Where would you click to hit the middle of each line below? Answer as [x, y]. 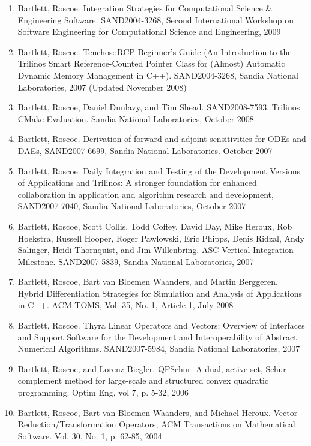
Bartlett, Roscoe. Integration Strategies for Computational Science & [145, 8]
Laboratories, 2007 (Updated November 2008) [102, 87]
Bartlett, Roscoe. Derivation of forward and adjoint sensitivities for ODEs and [162, 139]
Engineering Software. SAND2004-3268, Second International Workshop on [155, 19]
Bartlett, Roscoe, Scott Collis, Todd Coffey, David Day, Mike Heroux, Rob [155, 226]
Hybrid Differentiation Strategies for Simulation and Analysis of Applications [160, 293]
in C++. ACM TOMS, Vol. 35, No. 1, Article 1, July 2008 [125, 305]
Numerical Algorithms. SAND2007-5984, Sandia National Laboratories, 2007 [159, 349]
